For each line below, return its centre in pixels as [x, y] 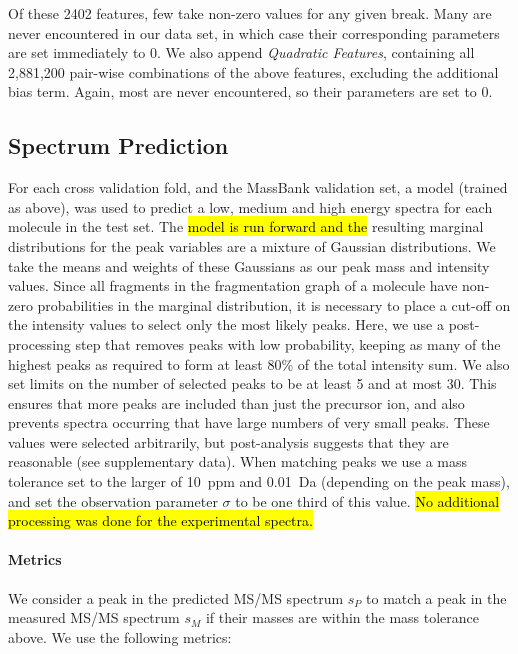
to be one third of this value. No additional [367, 500]
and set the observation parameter [113, 500]
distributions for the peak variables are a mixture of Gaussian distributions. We [252, 245]
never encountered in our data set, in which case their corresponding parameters [254, 32]
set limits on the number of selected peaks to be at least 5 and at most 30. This [252, 383]
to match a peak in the [436, 597]
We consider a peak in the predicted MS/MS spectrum [176, 597]
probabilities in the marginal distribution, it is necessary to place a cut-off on [274, 304]
